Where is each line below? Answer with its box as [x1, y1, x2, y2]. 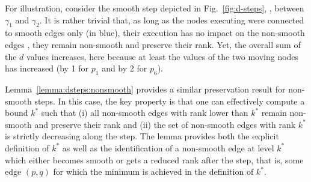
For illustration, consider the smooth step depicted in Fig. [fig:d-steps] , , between [5, 2, 304, 14]
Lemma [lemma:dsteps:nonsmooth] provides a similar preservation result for [5, 82, 286, 95]
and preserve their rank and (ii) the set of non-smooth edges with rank [34, 118, 296, 130]
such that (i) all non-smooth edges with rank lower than [41, 106, 248, 119]
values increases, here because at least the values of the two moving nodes [26, 50, 299, 62]
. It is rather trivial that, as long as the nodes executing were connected [39, 13, 304, 26]
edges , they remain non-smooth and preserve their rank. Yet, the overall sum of [5, 38, 301, 50]
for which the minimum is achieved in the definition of [53, 165, 254, 178]
